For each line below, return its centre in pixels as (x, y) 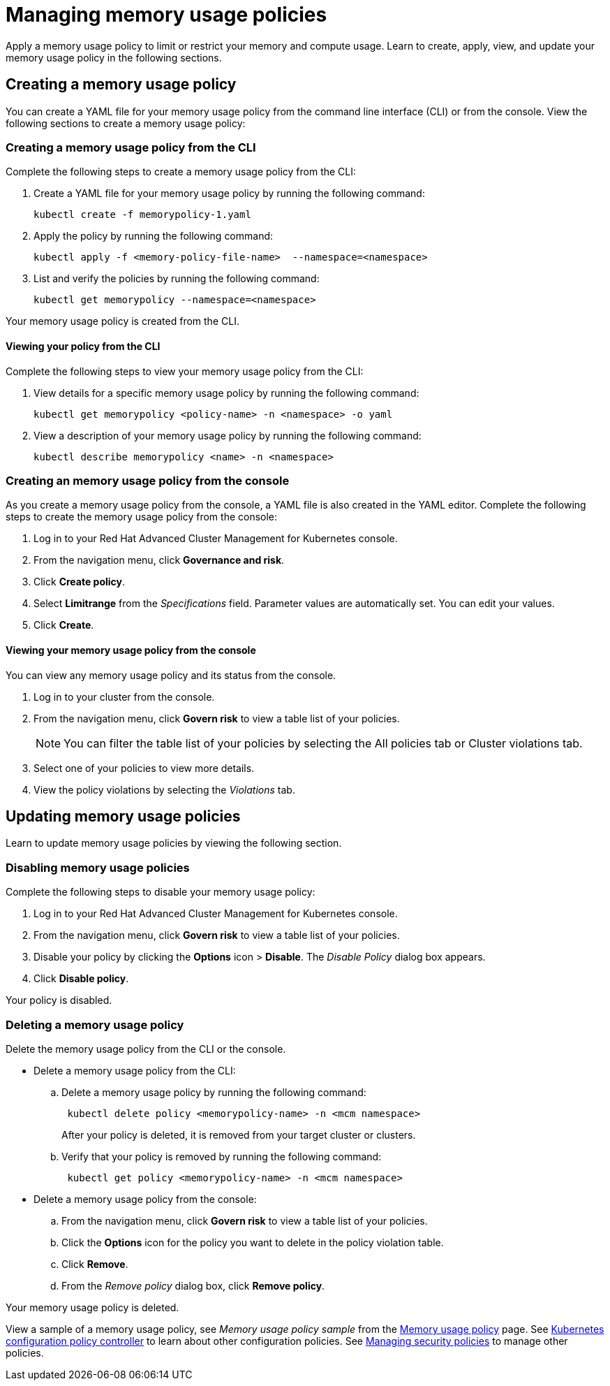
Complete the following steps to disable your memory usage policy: (161, 892)
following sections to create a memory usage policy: (126, 123)
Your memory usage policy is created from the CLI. (122, 321)
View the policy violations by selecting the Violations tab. (164, 789)
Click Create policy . (80, 582)
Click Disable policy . (81, 979)
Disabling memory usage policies (98, 867)
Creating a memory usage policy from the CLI (131, 147)
